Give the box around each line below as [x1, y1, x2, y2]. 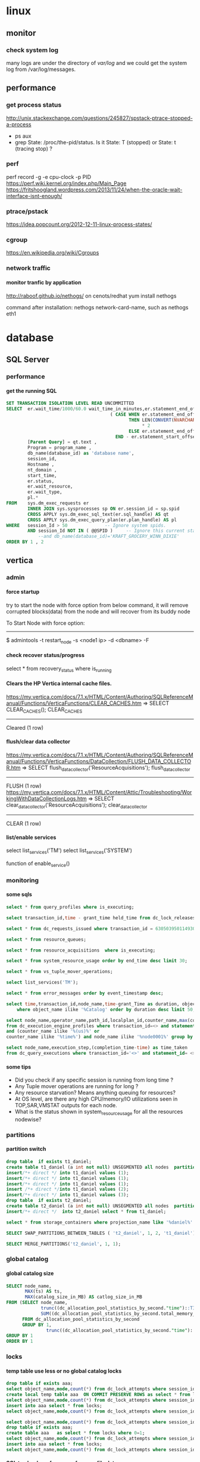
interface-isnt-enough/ [6, 192, 62, 199]
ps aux [14, 132, 32, 140]
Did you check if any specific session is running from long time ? [14, 1076, 174, 1083]
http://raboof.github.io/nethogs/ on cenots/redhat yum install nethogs [6, 292, 177, 299]
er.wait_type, [27, 489, 62, 495]
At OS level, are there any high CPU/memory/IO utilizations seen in [14, 1095, 178, 1102]
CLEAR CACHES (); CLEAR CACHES [6, 705, 83, 714]
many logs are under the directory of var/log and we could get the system [6, 59, 187, 66]
